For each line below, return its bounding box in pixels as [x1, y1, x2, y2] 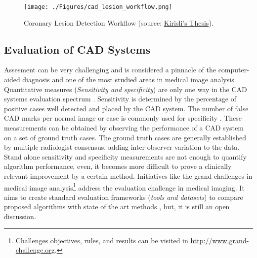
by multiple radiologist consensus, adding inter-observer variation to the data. [4, 142, 240, 152]
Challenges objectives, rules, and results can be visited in [15, 235, 188, 245]
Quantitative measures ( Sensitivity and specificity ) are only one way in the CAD [4, 84, 247, 94]
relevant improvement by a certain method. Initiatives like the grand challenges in [4, 170, 253, 181]
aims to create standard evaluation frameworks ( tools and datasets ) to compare [4, 192, 243, 202]
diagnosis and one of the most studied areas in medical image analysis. [22, 74, 236, 85]
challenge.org [15, 245, 55, 255]
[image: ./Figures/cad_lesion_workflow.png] [24, 3, 172, 10]
